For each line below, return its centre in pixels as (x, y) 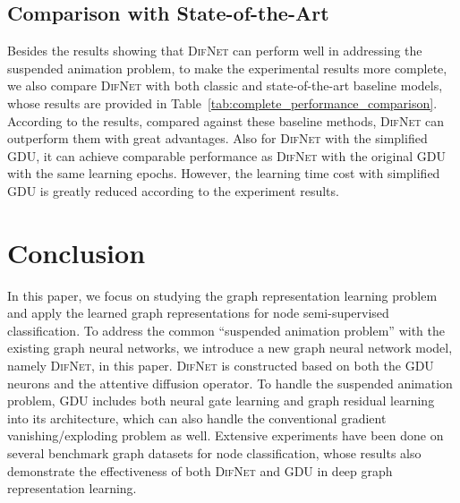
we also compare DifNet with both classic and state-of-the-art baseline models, (225, 85)
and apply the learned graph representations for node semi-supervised (198, 313)
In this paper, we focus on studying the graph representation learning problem (222, 295)
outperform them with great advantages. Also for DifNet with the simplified (217, 138)
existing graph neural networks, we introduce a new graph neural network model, (230, 348)
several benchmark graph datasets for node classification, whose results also (214, 453)
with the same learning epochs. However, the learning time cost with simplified (224, 173)
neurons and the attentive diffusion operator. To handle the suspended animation (230, 383)
